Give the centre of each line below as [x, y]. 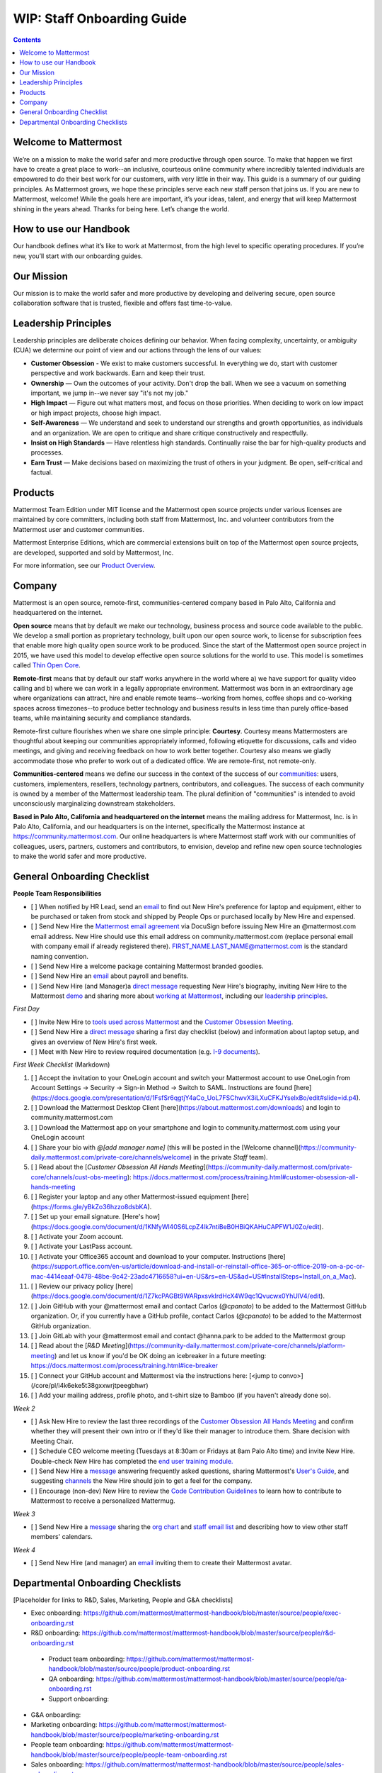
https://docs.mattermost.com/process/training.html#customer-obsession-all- [246, 1177]
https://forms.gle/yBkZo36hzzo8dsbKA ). [92, 1206]
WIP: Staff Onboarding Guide [100, 18]
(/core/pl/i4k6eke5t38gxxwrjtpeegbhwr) [89, 1385]
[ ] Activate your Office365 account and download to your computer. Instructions [149, 1256]
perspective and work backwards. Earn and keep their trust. [118, 373]
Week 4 [24, 1550]
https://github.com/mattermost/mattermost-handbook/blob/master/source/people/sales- [215, 1764]
